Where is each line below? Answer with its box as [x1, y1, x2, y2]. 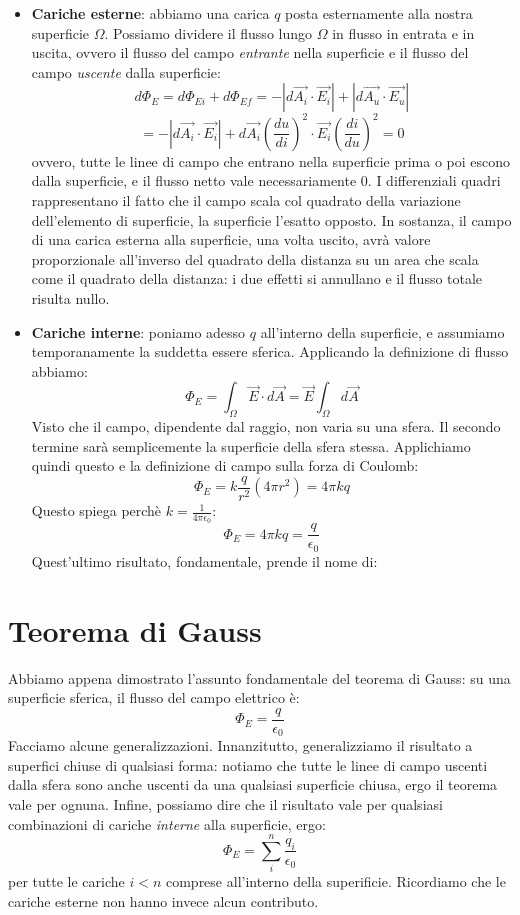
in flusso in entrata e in [332, 22, 475, 43]
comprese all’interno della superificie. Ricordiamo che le [165, 871, 506, 892]
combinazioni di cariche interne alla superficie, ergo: [8, 813, 326, 834]
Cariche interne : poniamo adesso [31, 321, 246, 342]
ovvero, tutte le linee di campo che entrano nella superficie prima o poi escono [31, 150, 511, 171]
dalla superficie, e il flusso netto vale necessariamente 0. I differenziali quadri [31, 170, 501, 191]
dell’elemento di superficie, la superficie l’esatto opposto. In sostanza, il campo [31, 209, 512, 230]
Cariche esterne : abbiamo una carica [31, 3, 270, 23]
